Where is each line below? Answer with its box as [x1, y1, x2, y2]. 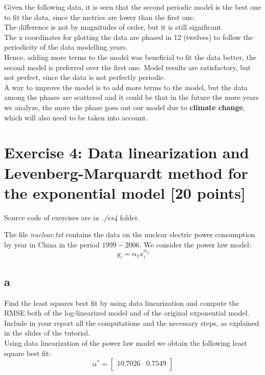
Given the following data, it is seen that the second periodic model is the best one [4, 2, 261, 12]
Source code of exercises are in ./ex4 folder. [4, 212, 140, 222]
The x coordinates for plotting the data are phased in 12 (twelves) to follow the [4, 31, 253, 42]
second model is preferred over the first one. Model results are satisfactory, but [4, 61, 251, 72]
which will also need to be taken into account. [4, 112, 148, 122]
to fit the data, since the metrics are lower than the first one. [4, 11, 195, 22]
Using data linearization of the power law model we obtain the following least [4, 338, 247, 348]
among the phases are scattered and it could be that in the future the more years [4, 92, 259, 102]
